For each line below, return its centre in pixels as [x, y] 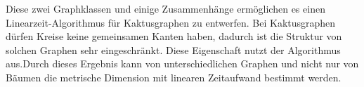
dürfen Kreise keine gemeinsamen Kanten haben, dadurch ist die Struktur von [174, 36]
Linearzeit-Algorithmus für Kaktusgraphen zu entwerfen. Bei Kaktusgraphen [171, 22]
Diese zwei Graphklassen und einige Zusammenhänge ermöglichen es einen [165, 8]
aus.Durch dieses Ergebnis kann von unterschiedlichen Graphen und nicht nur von [182, 63]
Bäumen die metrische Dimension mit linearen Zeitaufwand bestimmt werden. [174, 77]
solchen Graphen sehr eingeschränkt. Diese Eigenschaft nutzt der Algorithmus [173, 49]
